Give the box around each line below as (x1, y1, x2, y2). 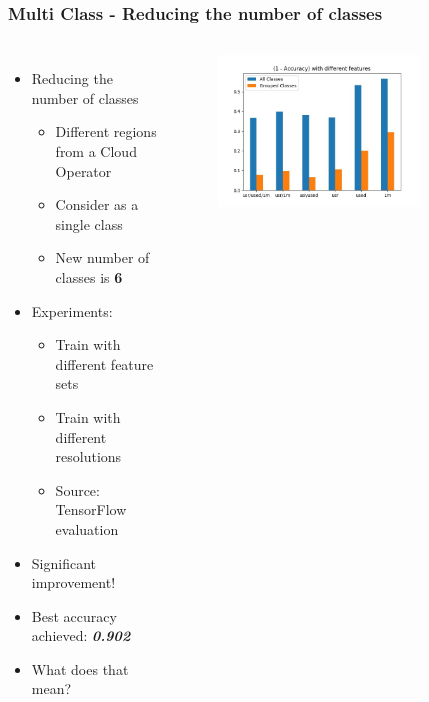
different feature (55, 353, 154, 374)
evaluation (55, 518, 119, 539)
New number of (55, 247, 150, 268)
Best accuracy (31, 605, 117, 626)
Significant (31, 552, 96, 573)
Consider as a (55, 194, 139, 215)
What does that (31, 658, 129, 679)
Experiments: (31, 300, 113, 321)
